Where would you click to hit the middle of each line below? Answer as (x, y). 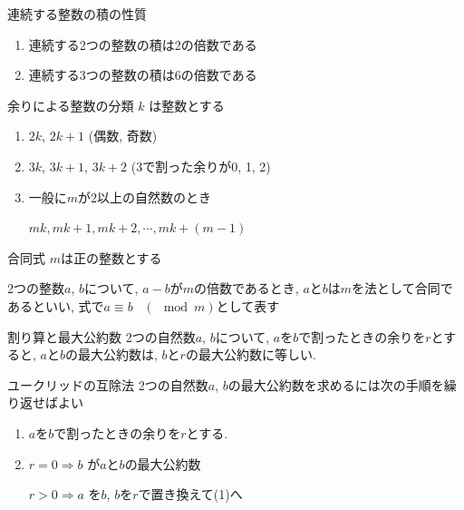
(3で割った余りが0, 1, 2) (201, 166)
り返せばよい (45, 402)
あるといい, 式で (56, 305)
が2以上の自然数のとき (145, 196)
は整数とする (187, 105)
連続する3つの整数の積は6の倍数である (143, 75)
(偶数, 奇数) (123, 136)
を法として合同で (402, 288)
